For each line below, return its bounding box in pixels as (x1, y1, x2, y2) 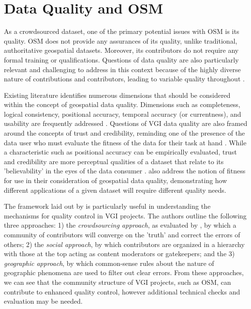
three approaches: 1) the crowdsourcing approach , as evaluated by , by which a (4, 220, 236, 230)
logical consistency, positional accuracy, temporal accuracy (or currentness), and (4, 108, 241, 119)
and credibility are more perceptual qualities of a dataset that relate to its (4, 156, 224, 166)
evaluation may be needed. (4, 296, 83, 306)
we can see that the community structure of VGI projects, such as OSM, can (4, 277, 231, 287)
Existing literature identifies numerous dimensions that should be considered (4, 90, 231, 100)
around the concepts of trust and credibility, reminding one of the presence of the (4, 128, 245, 138)
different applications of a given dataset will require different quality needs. (4, 185, 226, 195)
